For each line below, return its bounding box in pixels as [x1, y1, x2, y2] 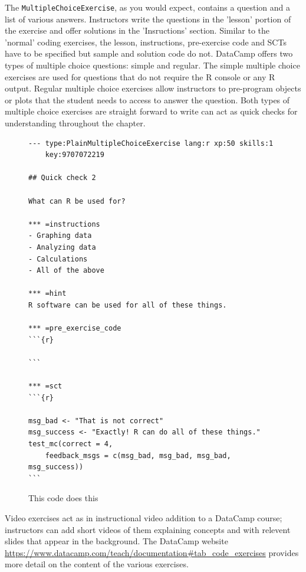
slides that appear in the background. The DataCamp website [5, 535, 228, 547]
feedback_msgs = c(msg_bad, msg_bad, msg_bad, [45, 451, 231, 460]
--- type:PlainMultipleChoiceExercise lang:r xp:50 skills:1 [28, 139, 274, 148]
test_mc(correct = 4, [28, 440, 113, 449]
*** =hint [28, 289, 67, 298]
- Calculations [28, 254, 88, 263]
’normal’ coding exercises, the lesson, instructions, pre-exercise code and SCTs [5, 35, 287, 48]
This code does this [28, 492, 98, 504]
